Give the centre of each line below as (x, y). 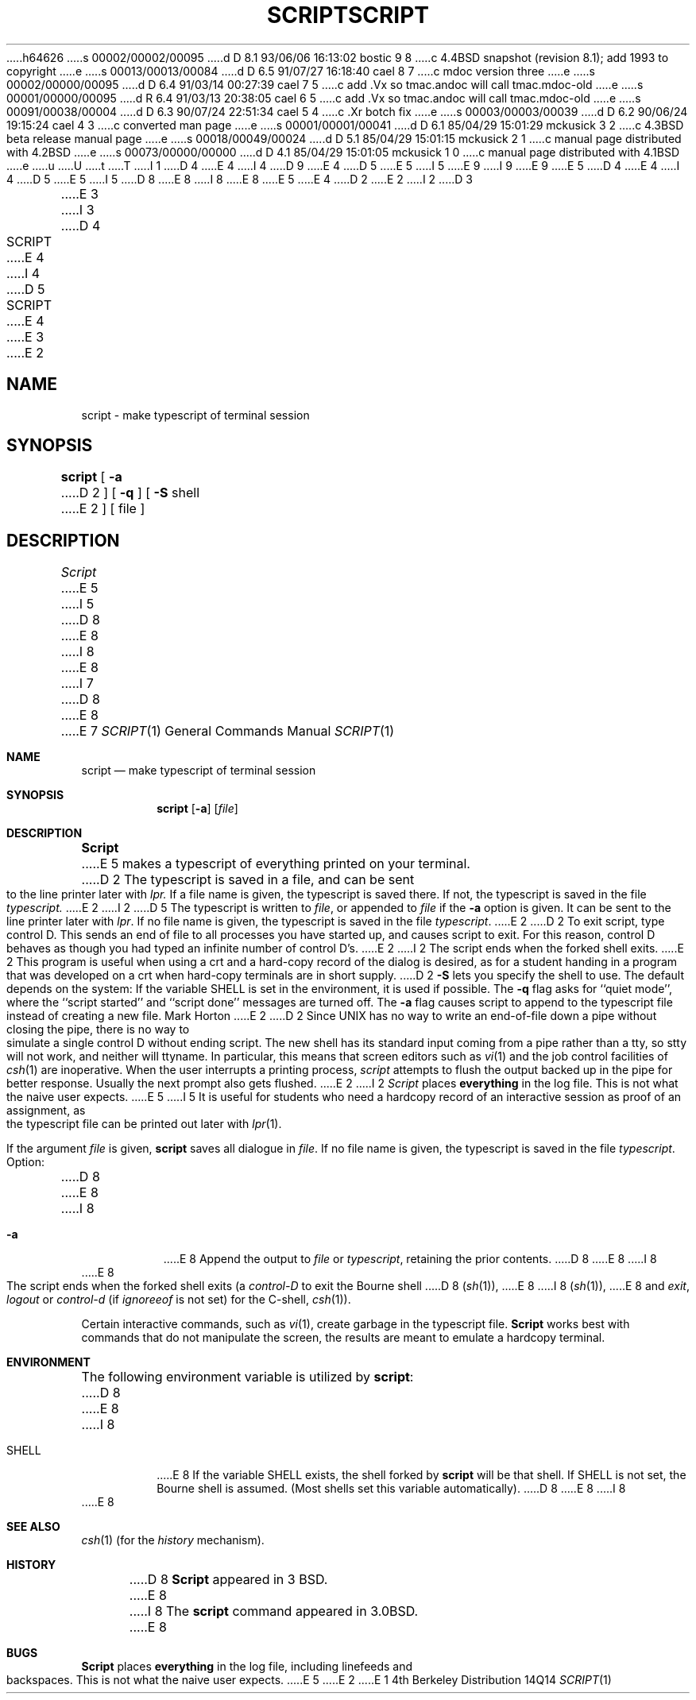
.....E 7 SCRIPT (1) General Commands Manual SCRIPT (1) (228, 731)
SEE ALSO (33, 1527)
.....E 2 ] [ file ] (103, 509)
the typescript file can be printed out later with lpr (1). (144, 1124)
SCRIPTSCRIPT (348, 15)
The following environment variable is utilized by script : (247, 1377)
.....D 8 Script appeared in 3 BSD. (228, 1580)
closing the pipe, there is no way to (98, 1030)
